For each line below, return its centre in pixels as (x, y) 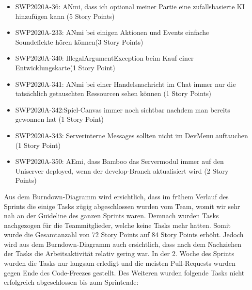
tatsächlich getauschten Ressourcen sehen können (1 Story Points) (113, 93)
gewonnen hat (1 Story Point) (60, 119)
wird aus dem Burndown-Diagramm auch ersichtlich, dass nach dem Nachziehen (123, 244)
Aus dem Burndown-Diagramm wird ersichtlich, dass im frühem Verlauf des (116, 196)
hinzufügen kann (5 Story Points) (65, 16)
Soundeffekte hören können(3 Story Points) (79, 41)
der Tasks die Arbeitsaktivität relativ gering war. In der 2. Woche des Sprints (119, 253)
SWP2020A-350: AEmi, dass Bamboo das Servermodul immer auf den (119, 161)
